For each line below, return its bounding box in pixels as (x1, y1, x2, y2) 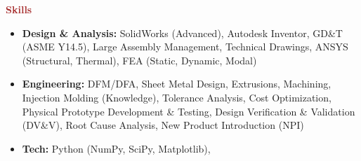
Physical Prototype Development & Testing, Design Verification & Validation (22, 104, 355, 118)
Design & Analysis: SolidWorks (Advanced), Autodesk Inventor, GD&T (22, 25, 343, 40)
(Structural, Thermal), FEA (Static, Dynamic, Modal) (22, 52, 257, 67)
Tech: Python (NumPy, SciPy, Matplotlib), (22, 141, 211, 155)
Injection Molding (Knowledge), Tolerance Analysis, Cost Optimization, (22, 90, 332, 104)
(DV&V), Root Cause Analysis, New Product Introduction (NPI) (22, 118, 304, 132)
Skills (6, 2, 32, 16)
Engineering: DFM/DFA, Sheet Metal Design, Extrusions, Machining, (22, 76, 332, 91)
